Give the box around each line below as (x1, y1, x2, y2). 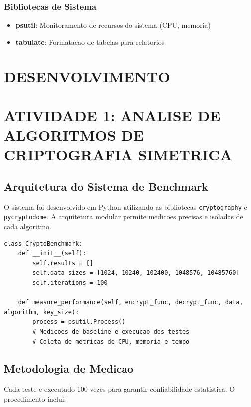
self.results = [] (32, 259, 93, 267)
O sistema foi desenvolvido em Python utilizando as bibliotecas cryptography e (4, 202, 247, 212)
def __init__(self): (18, 250, 86, 257)
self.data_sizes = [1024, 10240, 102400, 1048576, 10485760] (32, 269, 240, 277)
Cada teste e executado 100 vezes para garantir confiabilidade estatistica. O (4, 384, 235, 394)
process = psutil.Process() (32, 318, 125, 326)
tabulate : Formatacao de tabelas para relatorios (15, 36, 165, 47)
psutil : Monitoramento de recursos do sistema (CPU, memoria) (15, 20, 211, 30)
